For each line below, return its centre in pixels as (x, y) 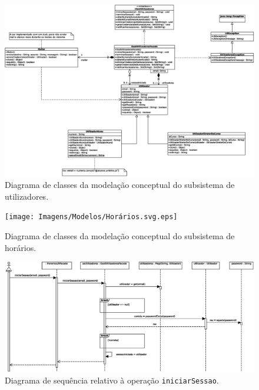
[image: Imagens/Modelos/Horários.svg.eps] (91, 217)
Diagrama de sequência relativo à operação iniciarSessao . (112, 380)
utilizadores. (27, 196)
